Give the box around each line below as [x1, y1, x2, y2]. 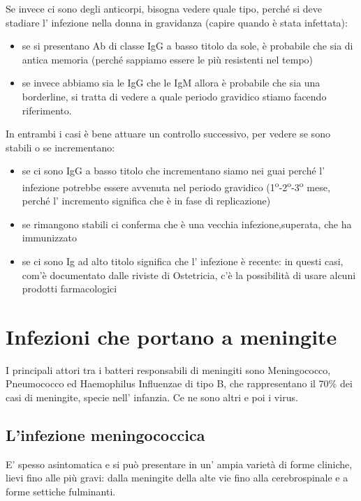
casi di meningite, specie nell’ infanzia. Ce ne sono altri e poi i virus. [6, 390, 298, 405]
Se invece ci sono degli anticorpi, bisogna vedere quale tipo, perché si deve [6, 1, 322, 15]
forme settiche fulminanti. [6, 484, 116, 499]
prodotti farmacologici [22, 281, 117, 296]
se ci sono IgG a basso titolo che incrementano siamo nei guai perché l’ [22, 163, 325, 178]
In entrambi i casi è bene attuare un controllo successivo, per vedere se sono [6, 126, 330, 141]
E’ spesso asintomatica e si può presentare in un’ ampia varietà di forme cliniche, [6, 456, 353, 471]
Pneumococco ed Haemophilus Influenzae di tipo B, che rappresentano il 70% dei [6, 376, 353, 391]
